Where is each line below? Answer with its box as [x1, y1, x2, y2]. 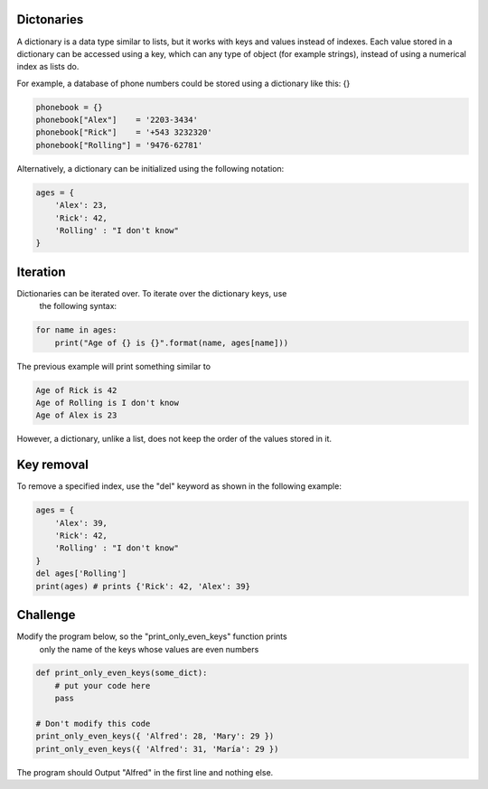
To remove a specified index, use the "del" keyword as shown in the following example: [16, 481, 343, 492]
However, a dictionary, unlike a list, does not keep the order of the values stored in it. [16, 434, 333, 445]
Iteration [16, 264, 66, 279]
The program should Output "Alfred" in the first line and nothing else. [16, 766, 274, 777]
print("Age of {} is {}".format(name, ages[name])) [54, 337, 289, 348]
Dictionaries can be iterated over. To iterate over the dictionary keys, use [16, 287, 287, 298]
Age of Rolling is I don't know [35, 398, 180, 408]
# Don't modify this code [35, 719, 151, 729]
